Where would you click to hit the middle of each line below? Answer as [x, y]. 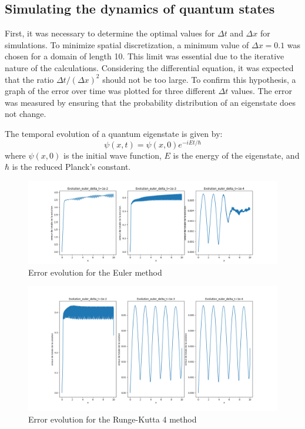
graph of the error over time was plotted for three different [110, 91]
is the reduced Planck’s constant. [71, 167]
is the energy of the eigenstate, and [236, 155]
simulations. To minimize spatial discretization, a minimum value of [127, 44]
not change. [26, 114]
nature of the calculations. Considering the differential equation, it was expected [149, 67]
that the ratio [29, 79]
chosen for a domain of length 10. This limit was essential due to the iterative [145, 56]
